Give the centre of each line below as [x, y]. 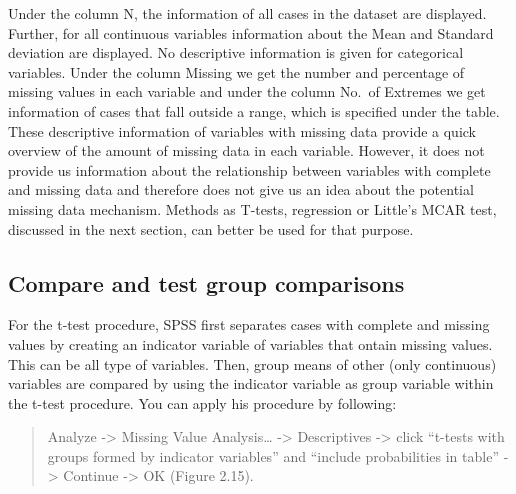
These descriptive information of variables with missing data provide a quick [242, 130]
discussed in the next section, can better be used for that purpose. [211, 228]
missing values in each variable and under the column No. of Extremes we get [247, 91]
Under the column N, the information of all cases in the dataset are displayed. [247, 13]
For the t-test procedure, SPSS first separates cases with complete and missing [249, 324]
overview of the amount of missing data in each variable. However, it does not [246, 150]
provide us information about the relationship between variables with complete [249, 169]
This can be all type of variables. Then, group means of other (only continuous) [252, 363]
